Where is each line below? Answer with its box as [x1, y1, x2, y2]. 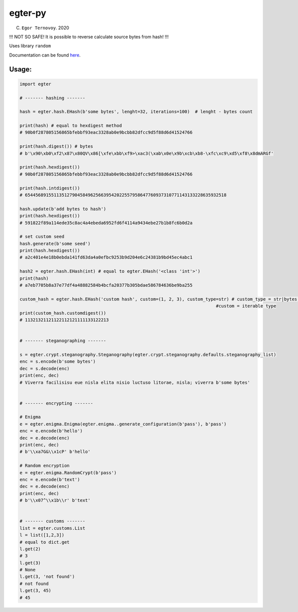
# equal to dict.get [19, 539, 70, 545]
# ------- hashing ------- [19, 95, 85, 101]
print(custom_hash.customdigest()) [19, 310, 106, 316]
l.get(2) [19, 546, 41, 551]
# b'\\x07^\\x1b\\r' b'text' [19, 497, 91, 503]
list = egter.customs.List [19, 525, 85, 531]
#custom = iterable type [216, 303, 277, 309]
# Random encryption [19, 463, 70, 469]
